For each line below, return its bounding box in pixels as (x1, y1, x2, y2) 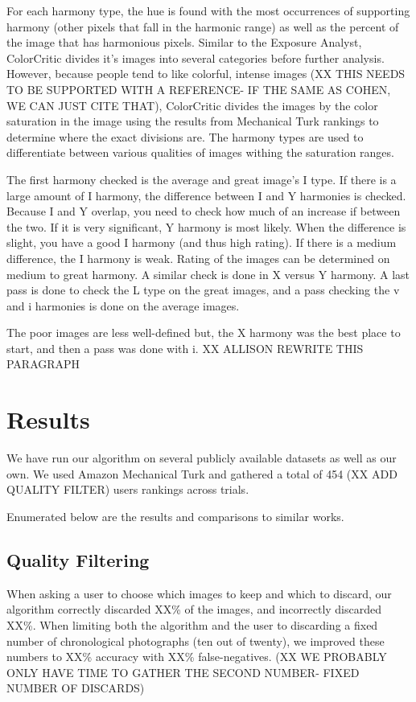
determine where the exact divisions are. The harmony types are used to (6, 128, 364, 145)
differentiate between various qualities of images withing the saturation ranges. (6, 144, 394, 161)
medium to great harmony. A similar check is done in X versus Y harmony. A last (6, 265, 410, 282)
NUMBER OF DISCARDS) (6, 679, 145, 696)
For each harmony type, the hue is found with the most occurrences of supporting (6, 2, 410, 18)
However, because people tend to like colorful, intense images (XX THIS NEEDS (6, 65, 406, 82)
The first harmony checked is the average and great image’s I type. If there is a (6, 170, 397, 187)
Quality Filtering (6, 547, 150, 572)
